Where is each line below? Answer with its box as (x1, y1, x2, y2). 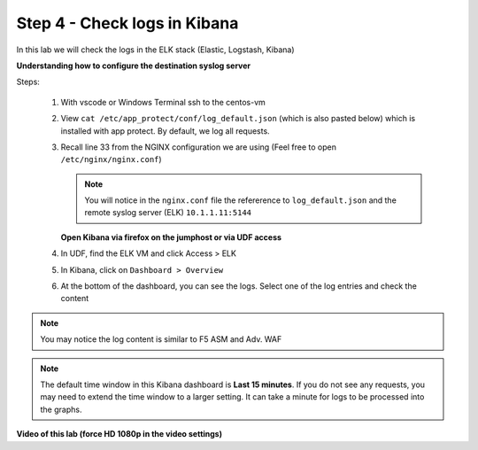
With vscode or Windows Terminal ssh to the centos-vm (60, 97, 266, 107)
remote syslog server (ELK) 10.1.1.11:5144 (84, 207, 252, 218)
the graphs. (40, 404, 82, 415)
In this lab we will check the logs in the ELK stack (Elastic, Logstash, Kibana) (16, 44, 296, 55)
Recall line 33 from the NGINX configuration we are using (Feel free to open (60, 142, 336, 152)
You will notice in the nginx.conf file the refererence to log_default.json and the (84, 195, 397, 206)
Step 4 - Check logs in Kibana (16, 13, 239, 33)
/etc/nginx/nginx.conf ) (60, 154, 163, 165)
